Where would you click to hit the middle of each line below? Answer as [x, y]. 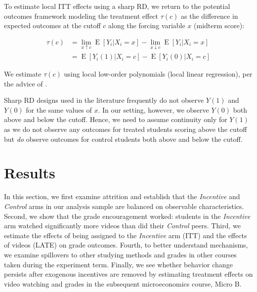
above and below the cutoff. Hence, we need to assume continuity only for [116, 119]
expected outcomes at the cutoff [52, 25]
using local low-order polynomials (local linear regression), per [158, 74]
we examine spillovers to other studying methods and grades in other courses [120, 254]
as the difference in [210, 16]
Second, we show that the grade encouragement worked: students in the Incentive [127, 216]
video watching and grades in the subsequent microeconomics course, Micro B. [123, 283]
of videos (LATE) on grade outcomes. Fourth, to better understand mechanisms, [126, 245]
